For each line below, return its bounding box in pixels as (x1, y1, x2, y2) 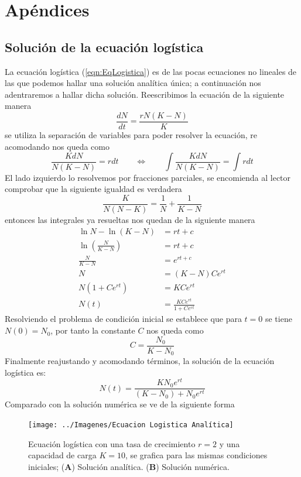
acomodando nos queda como (5, 140, 110, 152)
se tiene (265, 313, 292, 325)
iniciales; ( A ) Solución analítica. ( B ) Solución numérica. (28, 460, 230, 472)
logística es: (5, 366, 46, 378)
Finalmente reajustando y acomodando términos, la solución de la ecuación (5, 355, 275, 367)
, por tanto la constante (50, 324, 135, 337)
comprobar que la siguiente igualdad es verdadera (5, 183, 182, 195)
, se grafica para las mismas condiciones (125, 449, 268, 461)
